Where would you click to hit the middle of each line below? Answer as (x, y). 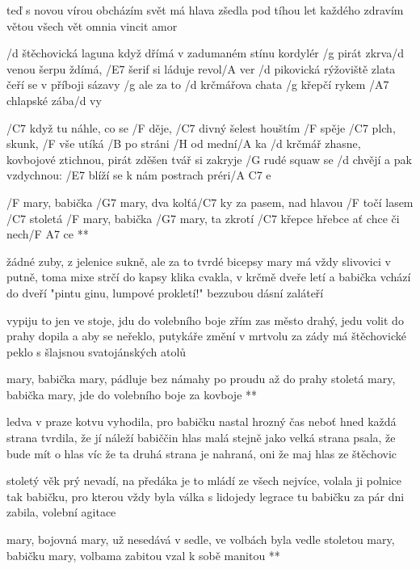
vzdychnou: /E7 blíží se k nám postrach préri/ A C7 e (139, 175)
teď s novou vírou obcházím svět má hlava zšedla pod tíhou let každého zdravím (205, 10)
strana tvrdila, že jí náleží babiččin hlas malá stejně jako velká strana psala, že (201, 438)
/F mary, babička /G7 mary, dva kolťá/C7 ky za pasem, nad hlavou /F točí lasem (210, 202)
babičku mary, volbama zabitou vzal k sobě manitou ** (143, 555)
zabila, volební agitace (61, 512)
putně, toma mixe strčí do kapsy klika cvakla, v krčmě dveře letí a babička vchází (209, 277)
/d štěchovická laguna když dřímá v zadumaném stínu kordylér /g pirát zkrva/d (205, 53)
